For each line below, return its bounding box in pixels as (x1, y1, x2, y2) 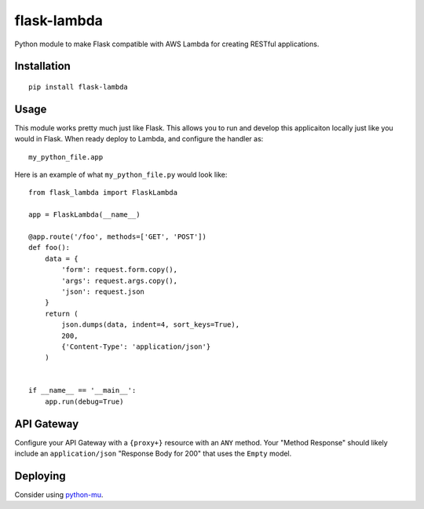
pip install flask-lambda (28, 82, 129, 91)
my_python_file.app (28, 152, 104, 161)
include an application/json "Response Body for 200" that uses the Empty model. (14, 449, 292, 459)
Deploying (14, 469, 66, 482)
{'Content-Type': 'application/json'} (61, 342, 211, 351)
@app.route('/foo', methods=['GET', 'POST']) (28, 232, 207, 241)
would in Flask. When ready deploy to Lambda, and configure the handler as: (14, 134, 264, 144)
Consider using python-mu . (14, 490, 104, 500)
